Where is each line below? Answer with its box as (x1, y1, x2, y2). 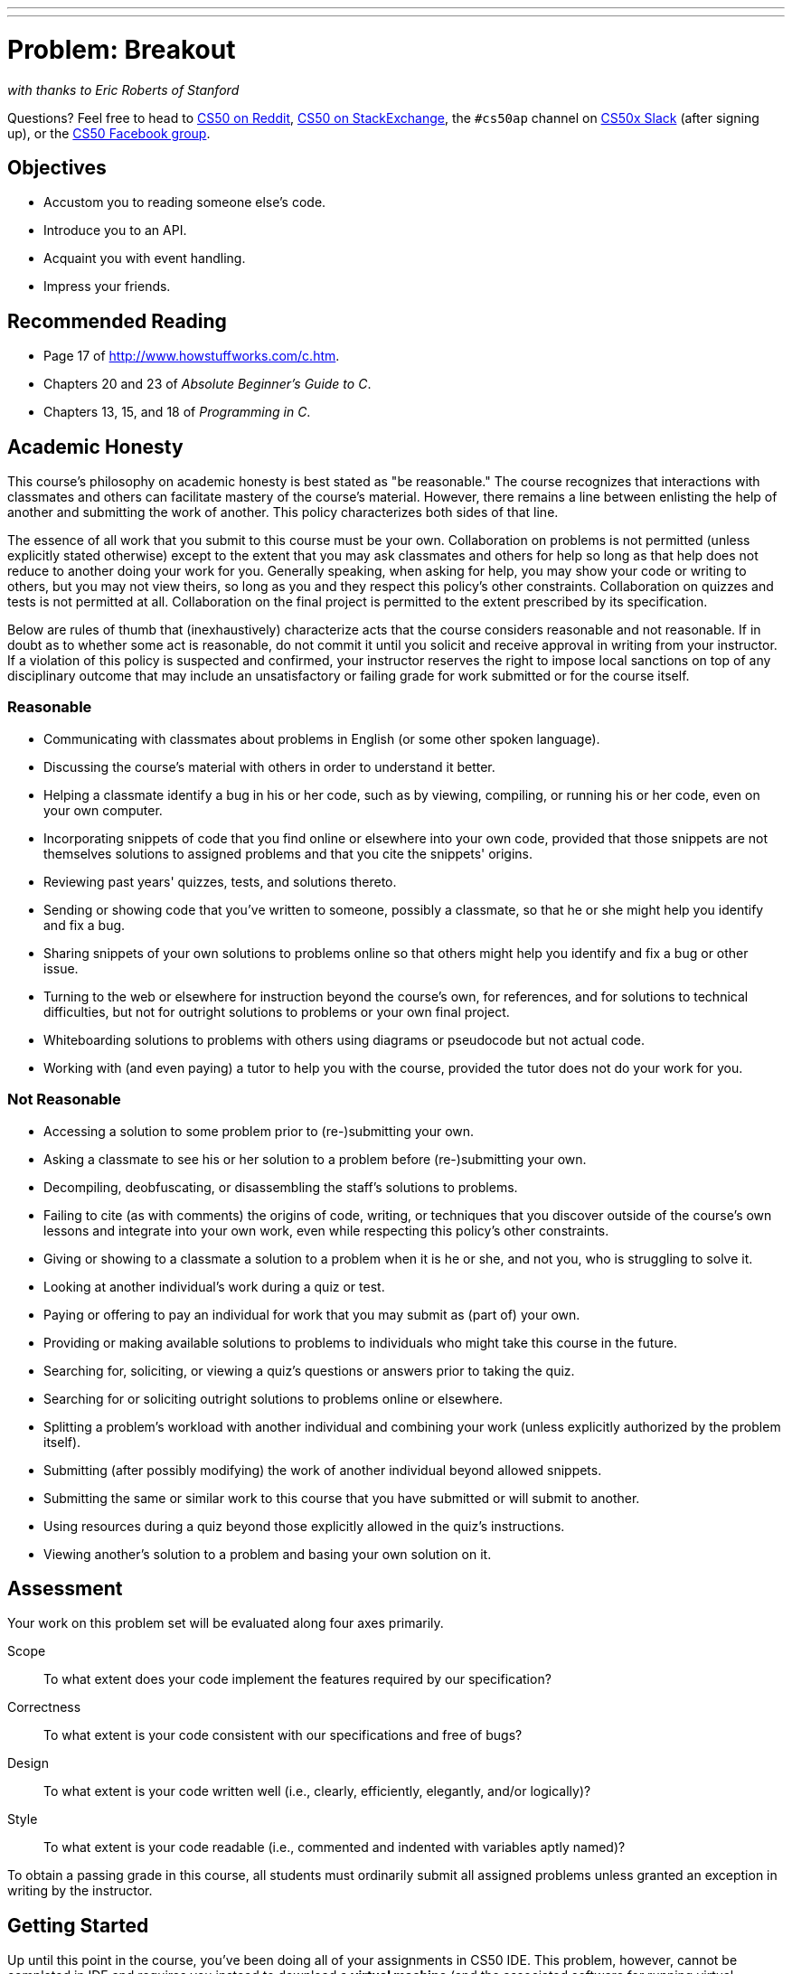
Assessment (7, 1576, 123, 1600)
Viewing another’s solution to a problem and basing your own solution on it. (43, 1546, 492, 1562)
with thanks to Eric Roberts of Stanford (7, 81, 240, 98)
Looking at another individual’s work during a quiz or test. (43, 1278, 385, 1294)
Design (7, 1755, 49, 1772)
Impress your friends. (43, 278, 171, 295)
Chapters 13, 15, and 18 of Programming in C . (43, 404, 311, 420)
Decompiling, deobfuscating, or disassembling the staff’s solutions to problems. (43, 1179, 518, 1195)
